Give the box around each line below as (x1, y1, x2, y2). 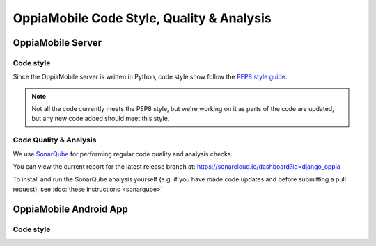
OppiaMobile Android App (13, 203, 129, 215)
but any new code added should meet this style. (31, 115, 170, 123)
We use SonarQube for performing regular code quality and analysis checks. (13, 149, 233, 158)
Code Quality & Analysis (13, 136, 97, 145)
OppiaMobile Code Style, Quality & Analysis (13, 10, 272, 26)
